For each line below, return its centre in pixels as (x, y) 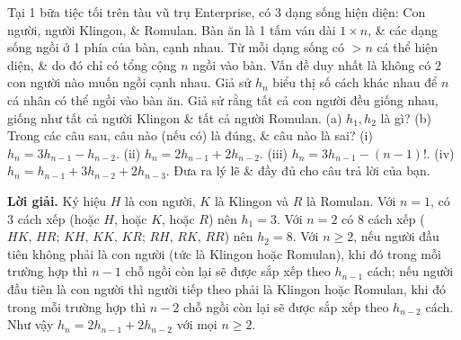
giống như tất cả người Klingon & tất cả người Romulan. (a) (175, 117)
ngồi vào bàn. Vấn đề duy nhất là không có (312, 64)
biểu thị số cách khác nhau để (355, 82)
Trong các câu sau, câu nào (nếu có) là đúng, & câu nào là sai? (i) (190, 135)
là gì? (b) (406, 117)
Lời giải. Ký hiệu (57, 200)
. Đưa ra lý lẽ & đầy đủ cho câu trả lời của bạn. (298, 170)
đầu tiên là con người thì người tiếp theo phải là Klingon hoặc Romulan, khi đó (226, 288)
